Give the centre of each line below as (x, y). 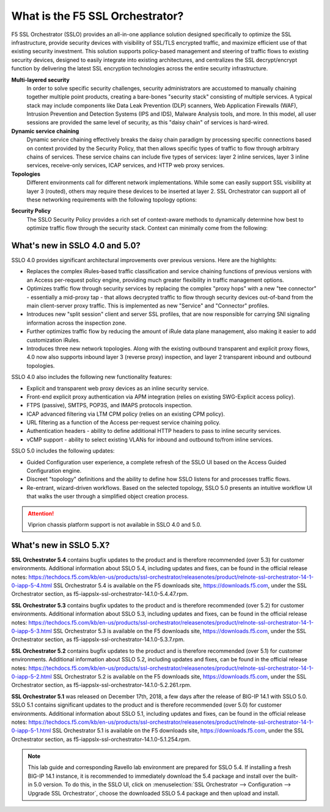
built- (291, 776)
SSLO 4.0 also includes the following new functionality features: (92, 377)
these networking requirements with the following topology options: (112, 200)
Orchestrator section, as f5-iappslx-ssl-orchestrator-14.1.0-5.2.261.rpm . (101, 685)
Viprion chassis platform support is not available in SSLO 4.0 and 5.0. (115, 524)
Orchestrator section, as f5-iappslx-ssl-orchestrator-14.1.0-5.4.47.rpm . (100, 594)
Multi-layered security (40, 80)
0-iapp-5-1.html (31, 731)
